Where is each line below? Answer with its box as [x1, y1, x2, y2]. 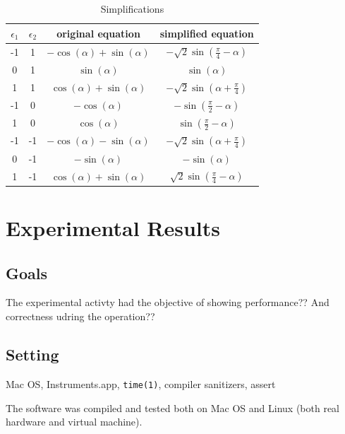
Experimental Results [6, 213, 220, 242]
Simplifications [100, 1, 164, 16]
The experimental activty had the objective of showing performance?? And [6, 295, 329, 310]
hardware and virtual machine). [6, 414, 143, 429]
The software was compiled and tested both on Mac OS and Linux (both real [6, 400, 340, 415]
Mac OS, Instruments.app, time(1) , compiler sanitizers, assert [6, 376, 276, 391]
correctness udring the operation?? [6, 309, 155, 324]
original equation [56, 25, 140, 40]
